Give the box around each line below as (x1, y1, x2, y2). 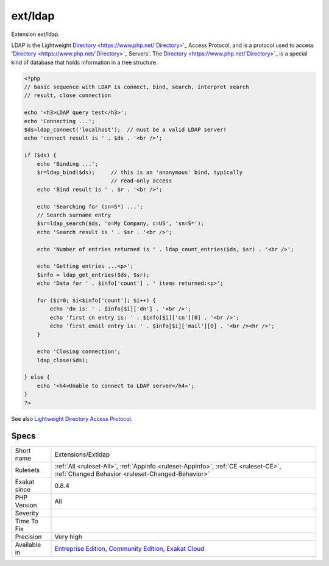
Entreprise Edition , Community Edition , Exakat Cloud (54, 545, 205, 553)
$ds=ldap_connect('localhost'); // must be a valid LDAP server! (24, 126, 227, 134)
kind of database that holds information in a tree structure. (11, 59, 158, 66)
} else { (24, 374, 51, 381)
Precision (15, 532, 42, 541)
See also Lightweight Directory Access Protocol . (11, 415, 133, 422)
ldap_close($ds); (37, 357, 89, 364)
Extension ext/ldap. (11, 30, 60, 38)
